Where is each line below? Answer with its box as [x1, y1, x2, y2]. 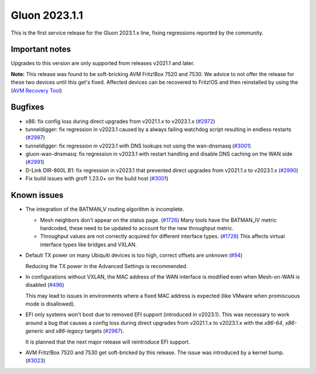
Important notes [11, 44, 71, 54]
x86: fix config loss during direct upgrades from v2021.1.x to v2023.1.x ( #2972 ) [25, 118, 216, 125]
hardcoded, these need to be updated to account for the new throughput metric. [40, 224, 234, 231]
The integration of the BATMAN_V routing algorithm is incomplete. [25, 205, 184, 213]
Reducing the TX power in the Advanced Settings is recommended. [25, 262, 188, 269]
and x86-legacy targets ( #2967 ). [44, 328, 125, 335]
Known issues [11, 190, 64, 200]
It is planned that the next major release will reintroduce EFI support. [25, 338, 190, 345]
